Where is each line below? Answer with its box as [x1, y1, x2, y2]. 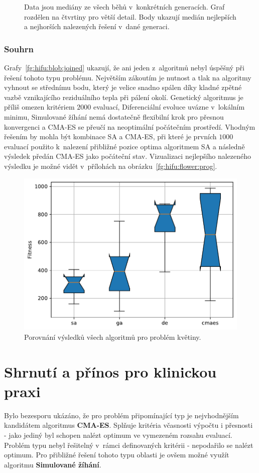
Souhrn [4, 42, 34, 55]
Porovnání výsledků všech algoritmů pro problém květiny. [24, 331, 201, 342]
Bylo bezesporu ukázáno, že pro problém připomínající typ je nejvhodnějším [4, 410, 239, 420]
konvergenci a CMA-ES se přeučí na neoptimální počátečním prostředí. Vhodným [4, 121, 255, 132]
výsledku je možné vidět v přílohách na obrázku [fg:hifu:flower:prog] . [4, 160, 217, 171]
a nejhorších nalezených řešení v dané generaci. [24, 21, 170, 32]
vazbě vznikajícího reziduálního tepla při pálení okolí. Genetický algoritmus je [4, 91, 243, 102]
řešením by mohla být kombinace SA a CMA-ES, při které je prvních [4, 131, 217, 142]
